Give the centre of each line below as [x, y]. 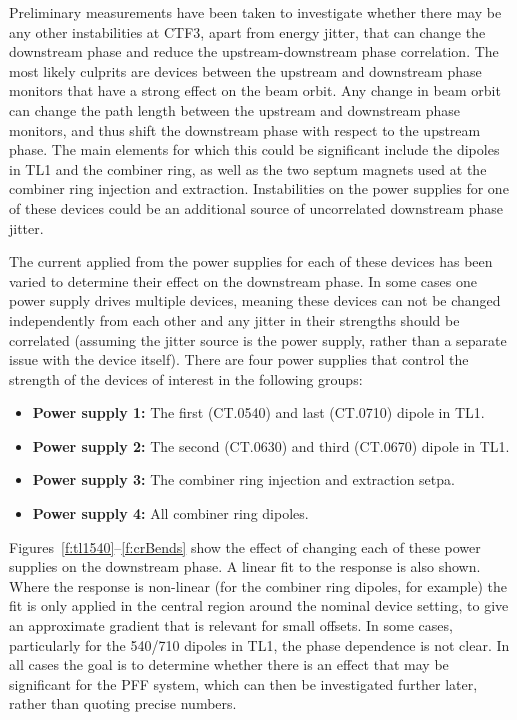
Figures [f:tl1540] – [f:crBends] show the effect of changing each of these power [245, 546]
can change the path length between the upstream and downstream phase [235, 109]
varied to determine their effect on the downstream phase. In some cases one [243, 280]
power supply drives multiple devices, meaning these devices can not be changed [255, 300]
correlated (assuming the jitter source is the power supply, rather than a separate [258, 339]
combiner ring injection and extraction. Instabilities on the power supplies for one [259, 188]
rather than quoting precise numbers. [123, 703]
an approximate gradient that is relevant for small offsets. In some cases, [231, 625]
